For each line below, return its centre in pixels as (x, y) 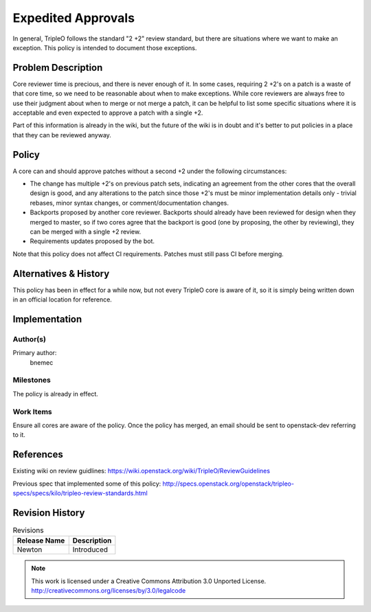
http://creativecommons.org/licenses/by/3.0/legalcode (109, 591)
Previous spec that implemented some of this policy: (87, 484)
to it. (19, 435)
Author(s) (29, 339)
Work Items (32, 411)
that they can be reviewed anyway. (62, 135)
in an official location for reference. (63, 299)
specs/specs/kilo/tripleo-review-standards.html (80, 493)
